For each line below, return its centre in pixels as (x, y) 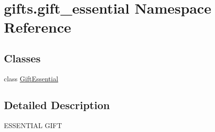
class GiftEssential (31, 78)
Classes (22, 58)
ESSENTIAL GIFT (33, 125)
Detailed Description (57, 104)
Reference (38, 27)
